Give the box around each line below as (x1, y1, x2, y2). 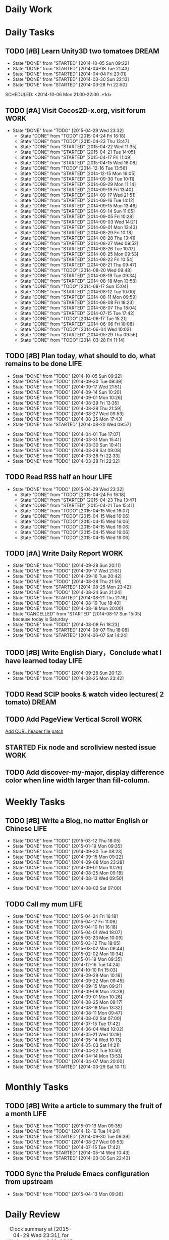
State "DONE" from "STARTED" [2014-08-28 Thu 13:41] (20, 235, 136, 241)
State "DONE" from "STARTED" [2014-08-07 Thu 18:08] (12, 627, 129, 633)
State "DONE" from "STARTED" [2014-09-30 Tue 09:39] (12, 1134, 130, 1140)
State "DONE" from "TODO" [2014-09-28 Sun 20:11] (12, 562, 121, 568)
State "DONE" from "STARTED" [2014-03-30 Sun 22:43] (12, 1155, 130, 1161)
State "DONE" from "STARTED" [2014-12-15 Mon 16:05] (20, 170, 136, 176)
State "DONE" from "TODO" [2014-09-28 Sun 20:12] (12, 670, 122, 676)
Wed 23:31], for (30, 1231, 69, 1238)
